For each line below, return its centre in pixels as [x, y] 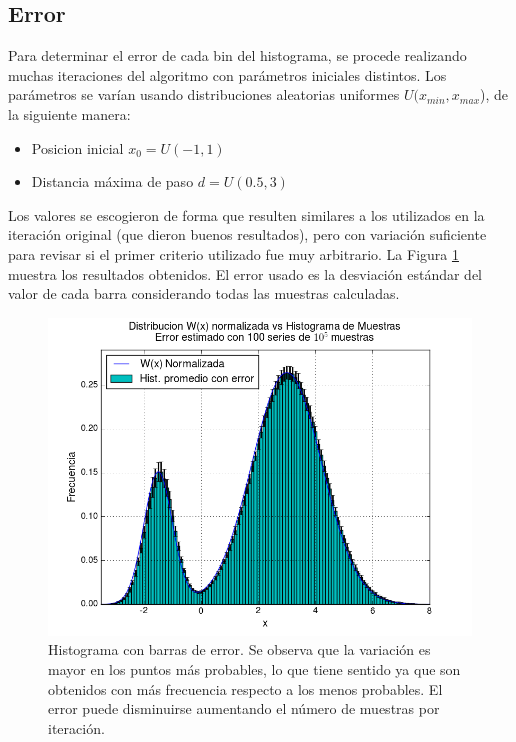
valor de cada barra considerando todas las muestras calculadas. [204, 293]
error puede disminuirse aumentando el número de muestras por [244, 708]
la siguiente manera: [69, 113]
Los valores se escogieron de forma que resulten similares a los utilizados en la [246, 214]
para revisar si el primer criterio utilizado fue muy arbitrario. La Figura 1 [233, 253]
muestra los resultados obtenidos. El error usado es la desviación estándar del [245, 273]
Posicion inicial [77, 147]
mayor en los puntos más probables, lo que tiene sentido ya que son [254, 668]
